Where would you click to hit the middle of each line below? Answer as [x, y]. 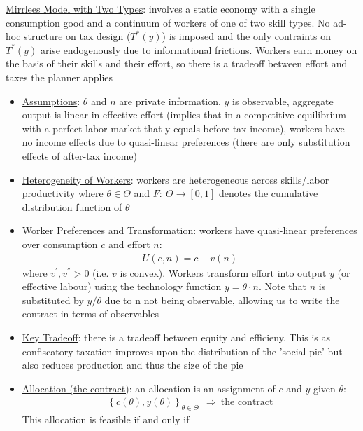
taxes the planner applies [59, 77]
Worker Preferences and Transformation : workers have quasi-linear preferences [190, 230]
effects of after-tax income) [79, 155]
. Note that [283, 286]
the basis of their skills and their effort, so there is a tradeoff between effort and [177, 63]
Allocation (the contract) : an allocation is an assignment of [149, 388]
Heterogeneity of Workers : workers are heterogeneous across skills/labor [176, 179]
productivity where [63, 193]
